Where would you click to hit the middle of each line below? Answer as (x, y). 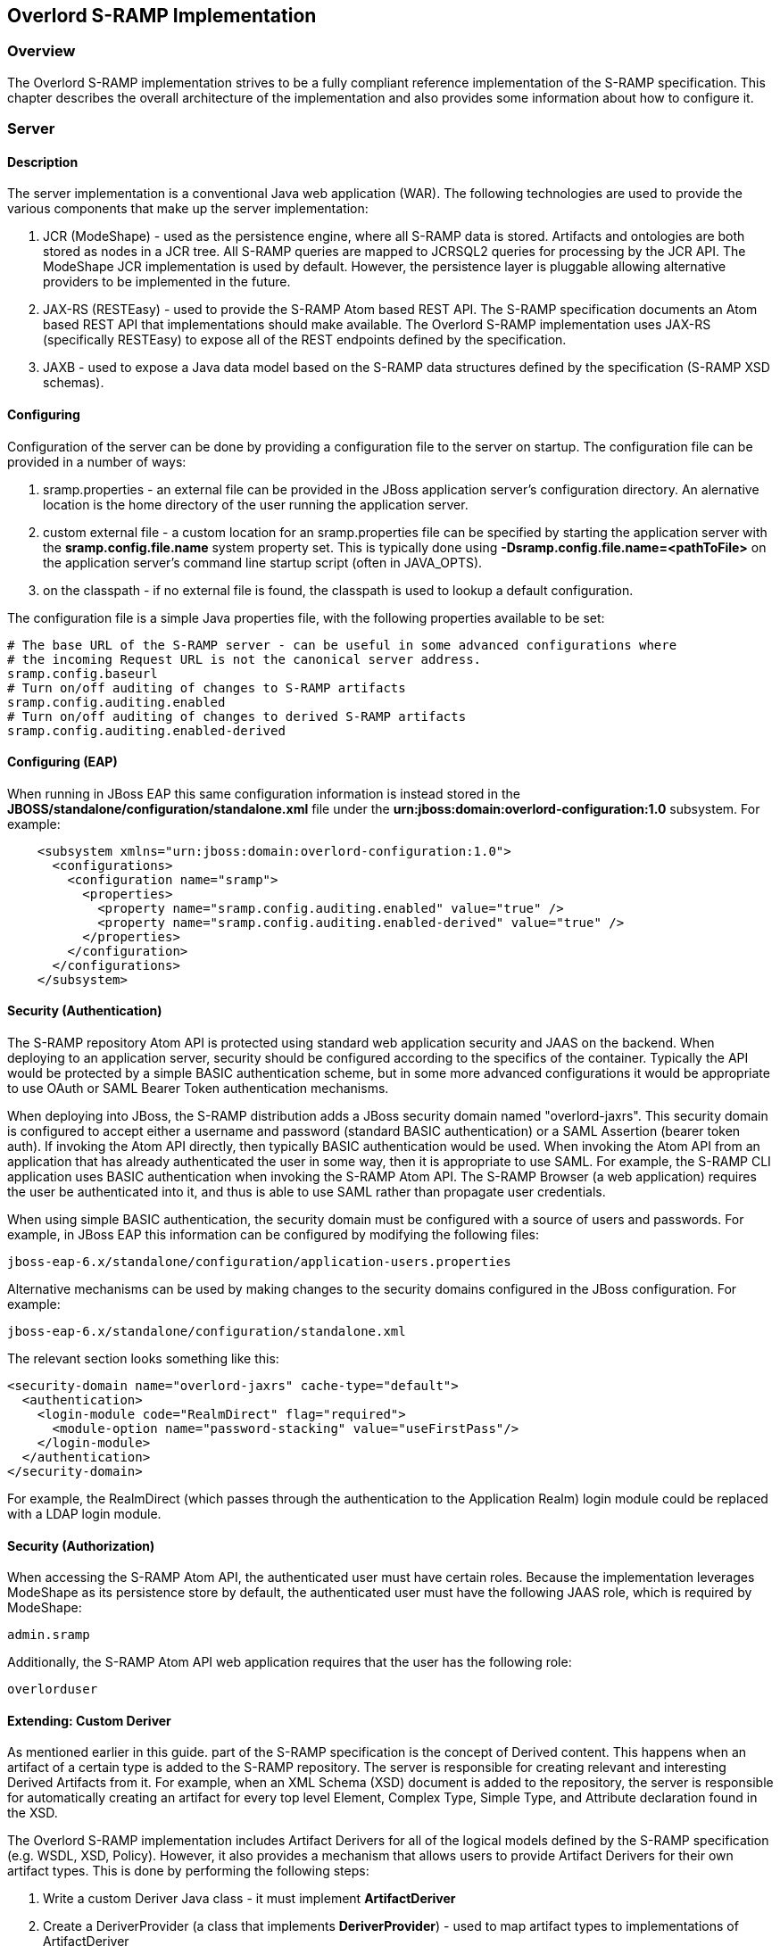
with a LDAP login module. (84, 1514)
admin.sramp (49, 1635)
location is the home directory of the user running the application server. (256, 504)
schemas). (74, 383)
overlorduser (53, 1689)
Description (43, 161)
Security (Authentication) (85, 1011)
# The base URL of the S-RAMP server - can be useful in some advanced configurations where (342, 645)
